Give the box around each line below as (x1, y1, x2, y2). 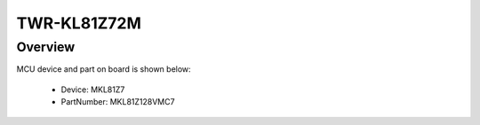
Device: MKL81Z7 (60, 84, 125, 95)
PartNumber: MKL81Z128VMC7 (60, 97, 175, 107)
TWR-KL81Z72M (16, 13, 142, 33)
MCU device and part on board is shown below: (16, 64, 191, 74)
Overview (16, 39, 76, 55)
